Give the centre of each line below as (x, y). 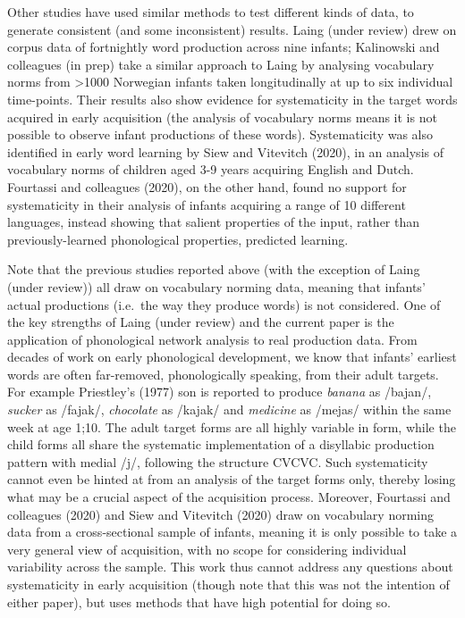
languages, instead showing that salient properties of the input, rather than (214, 222)
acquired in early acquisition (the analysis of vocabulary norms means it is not (222, 117)
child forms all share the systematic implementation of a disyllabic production (221, 444)
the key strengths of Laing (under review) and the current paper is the (201, 322)
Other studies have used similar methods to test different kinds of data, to (211, 12)
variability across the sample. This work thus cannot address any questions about (230, 567)
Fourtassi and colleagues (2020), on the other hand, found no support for (207, 186)
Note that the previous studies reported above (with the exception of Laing (214, 269)
